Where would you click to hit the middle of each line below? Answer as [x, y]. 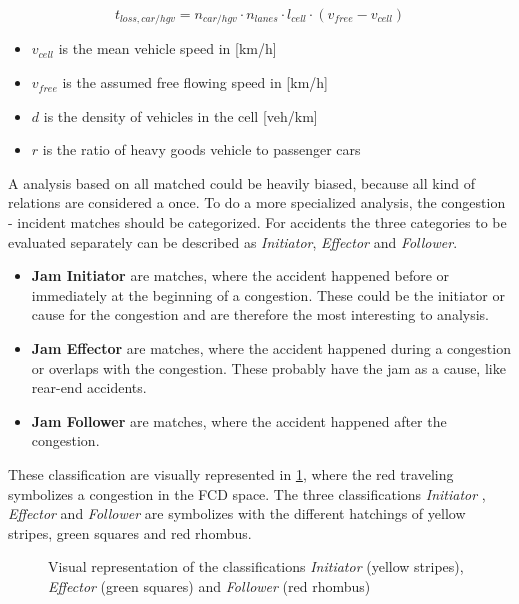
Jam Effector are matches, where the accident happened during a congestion [271, 347]
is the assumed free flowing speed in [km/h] [195, 82]
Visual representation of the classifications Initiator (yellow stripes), [256, 566]
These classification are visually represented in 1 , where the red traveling [231, 473]
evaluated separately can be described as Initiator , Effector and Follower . [233, 241]
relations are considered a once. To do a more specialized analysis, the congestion [257, 202]
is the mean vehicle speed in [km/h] [167, 48]
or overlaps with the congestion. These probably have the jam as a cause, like [268, 367]
